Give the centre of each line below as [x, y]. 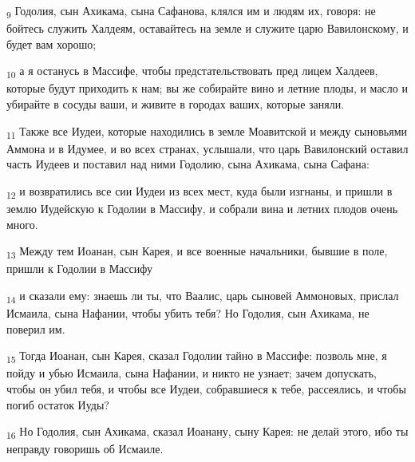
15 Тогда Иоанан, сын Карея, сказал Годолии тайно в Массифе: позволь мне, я [197, 357]
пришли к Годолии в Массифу [79, 269]
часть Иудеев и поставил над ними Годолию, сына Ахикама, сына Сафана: [188, 164]
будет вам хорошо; [51, 43]
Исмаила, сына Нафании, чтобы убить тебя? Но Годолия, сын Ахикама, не [188, 313]
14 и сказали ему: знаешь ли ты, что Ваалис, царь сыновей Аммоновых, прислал [203, 296]
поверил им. [36, 328]
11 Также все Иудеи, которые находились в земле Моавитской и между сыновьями [207, 132]
